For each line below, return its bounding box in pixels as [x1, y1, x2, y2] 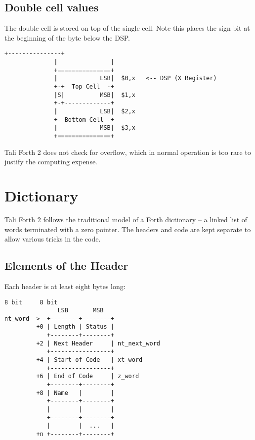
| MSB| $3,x [54, 124, 135, 132]
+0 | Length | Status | [36, 323, 114, 331]
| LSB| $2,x [54, 107, 135, 115]
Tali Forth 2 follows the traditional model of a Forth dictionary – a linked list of [4, 214, 248, 224]
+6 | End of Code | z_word [36, 373, 139, 380]
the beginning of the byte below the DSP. [4, 32, 130, 43]
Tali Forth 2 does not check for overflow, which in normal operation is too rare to [4, 147, 251, 157]
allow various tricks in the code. [4, 234, 101, 244]
